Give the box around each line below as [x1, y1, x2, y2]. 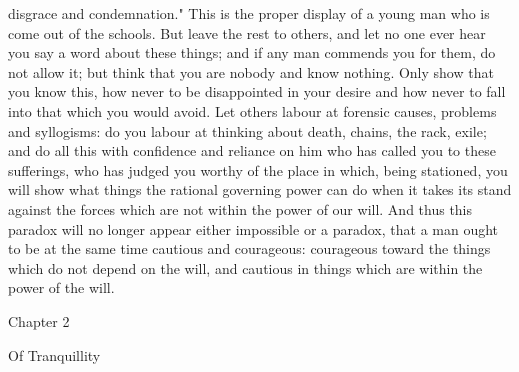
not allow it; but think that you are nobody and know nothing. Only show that [8, 61, 494, 82]
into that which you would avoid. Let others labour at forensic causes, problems [8, 100, 497, 121]
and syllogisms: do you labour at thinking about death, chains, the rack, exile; [8, 120, 487, 141]
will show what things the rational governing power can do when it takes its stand [8, 179, 512, 200]
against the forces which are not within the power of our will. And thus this [8, 198, 473, 219]
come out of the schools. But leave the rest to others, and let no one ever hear [8, 22, 486, 43]
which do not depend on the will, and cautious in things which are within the [8, 257, 483, 278]
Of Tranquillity [8, 344, 101, 365]
